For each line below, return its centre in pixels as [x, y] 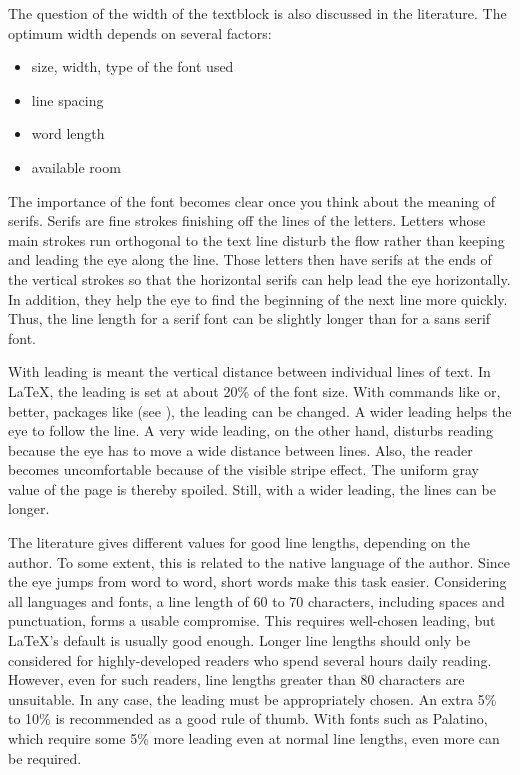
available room [76, 166]
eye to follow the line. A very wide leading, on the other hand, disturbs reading [250, 430]
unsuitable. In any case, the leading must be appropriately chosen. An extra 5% [252, 698]
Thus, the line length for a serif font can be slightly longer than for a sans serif [249, 318]
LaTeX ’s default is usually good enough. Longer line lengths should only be [239, 640]
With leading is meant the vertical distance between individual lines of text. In [249, 371]
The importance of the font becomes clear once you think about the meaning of [252, 200]
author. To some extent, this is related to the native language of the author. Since [259, 561]
